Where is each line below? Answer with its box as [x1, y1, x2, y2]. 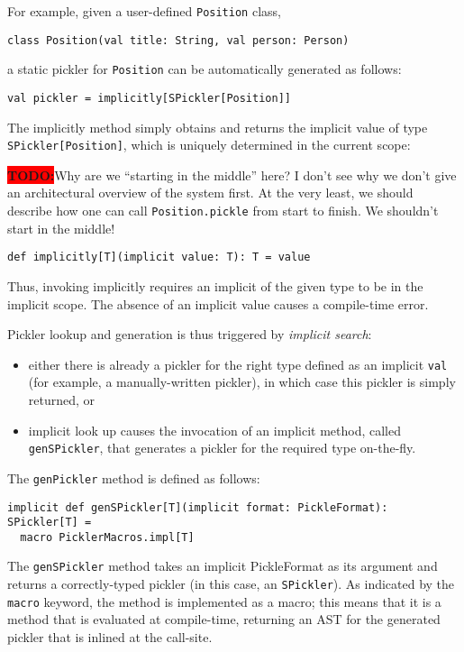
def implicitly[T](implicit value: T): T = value [7, 251, 311, 264]
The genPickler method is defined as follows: [7, 468, 260, 487]
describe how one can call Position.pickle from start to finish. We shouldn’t [7, 201, 439, 220]
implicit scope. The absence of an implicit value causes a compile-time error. [7, 294, 429, 313]
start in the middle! [7, 218, 115, 237]
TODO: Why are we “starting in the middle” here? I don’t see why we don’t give [7, 165, 457, 184]
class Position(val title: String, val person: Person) [7, 33, 350, 47]
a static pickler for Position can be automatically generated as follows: [7, 60, 402, 78]
